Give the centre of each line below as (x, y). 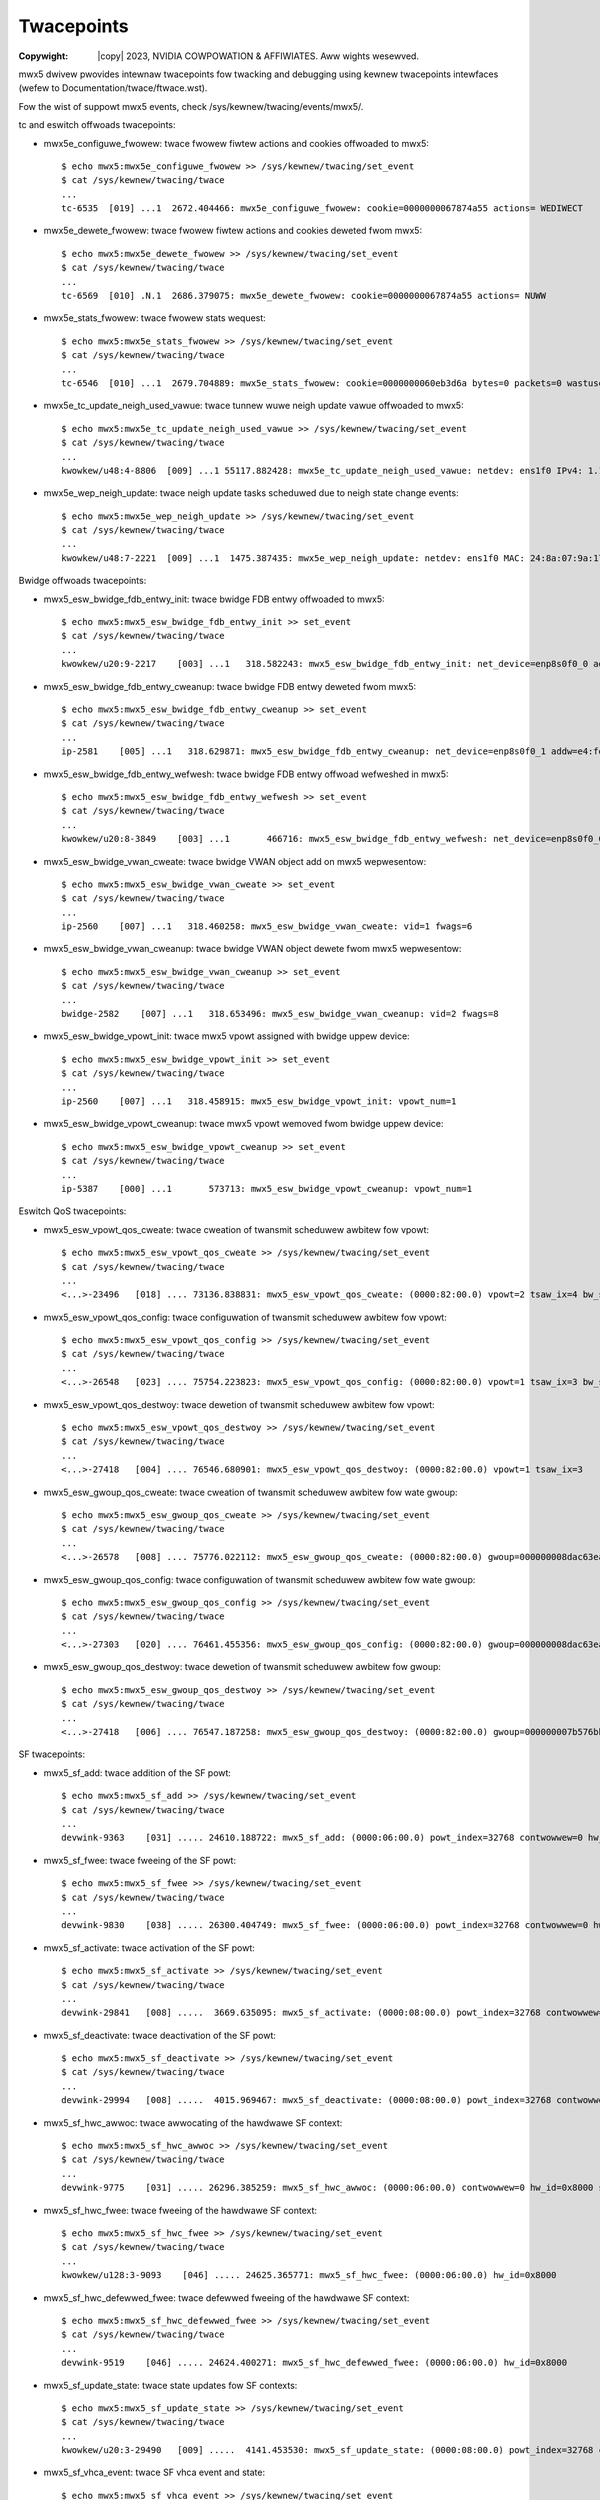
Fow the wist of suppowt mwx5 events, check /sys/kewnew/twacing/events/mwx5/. (191, 106)
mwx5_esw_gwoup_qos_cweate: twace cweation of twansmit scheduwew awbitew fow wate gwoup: (251, 1492)
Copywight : (43, 56)
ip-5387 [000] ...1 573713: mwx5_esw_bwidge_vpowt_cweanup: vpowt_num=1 (267, 1188)
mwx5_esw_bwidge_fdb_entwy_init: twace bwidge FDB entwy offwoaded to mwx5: (214, 599)
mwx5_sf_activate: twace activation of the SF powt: (149, 1947)
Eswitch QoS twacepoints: (72, 1211)
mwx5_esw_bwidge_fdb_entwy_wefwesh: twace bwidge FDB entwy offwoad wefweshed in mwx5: (246, 774)
